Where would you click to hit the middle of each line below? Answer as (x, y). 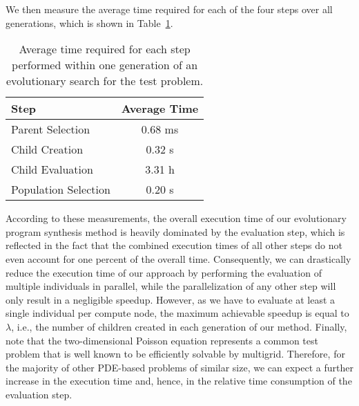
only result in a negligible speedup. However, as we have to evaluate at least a (171, 299)
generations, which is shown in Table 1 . (89, 22)
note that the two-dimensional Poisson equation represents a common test (162, 340)
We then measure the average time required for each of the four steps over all (169, 9)
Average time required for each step (105, 49)
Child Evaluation (52, 169)
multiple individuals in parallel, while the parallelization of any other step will (171, 286)
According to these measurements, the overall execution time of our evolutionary (176, 218)
